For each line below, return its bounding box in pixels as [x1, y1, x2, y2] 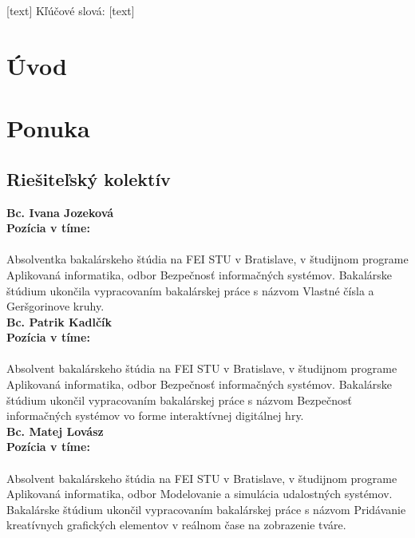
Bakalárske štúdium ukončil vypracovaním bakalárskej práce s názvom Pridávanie [6, 500, 406, 517]
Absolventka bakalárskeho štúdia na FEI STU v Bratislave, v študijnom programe [6, 251, 409, 267]
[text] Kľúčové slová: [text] [6, 2, 135, 18]
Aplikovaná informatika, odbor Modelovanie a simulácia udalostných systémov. [6, 485, 393, 502]
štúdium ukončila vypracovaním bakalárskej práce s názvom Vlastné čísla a [6, 282, 374, 299]
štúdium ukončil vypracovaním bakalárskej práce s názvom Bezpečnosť [6, 391, 353, 408]
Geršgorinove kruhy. [6, 298, 105, 314]
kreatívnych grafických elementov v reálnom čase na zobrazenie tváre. [6, 516, 346, 533]
